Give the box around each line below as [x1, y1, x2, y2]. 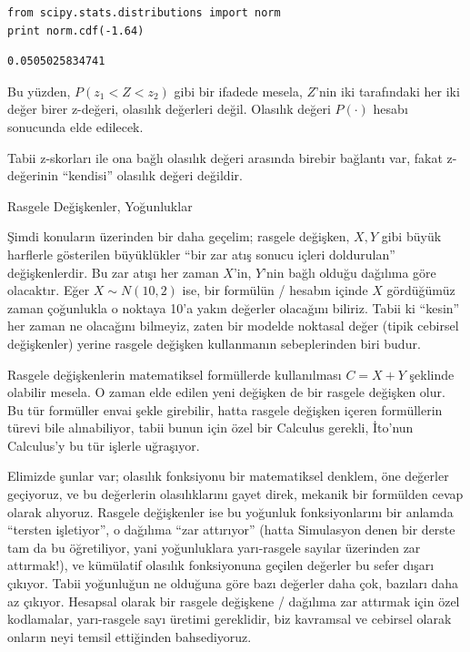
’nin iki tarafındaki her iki [315, 81, 460, 100]
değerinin [7, 166, 59, 185]
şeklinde [409, 364, 455, 383]
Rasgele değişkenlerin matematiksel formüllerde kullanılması [7, 364, 342, 383]
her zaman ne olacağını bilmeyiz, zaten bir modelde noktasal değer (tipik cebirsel [7, 316, 459, 335]
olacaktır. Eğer [7, 280, 90, 300]
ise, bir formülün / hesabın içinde [182, 280, 368, 300]
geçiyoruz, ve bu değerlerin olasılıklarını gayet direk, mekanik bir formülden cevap [7, 484, 464, 504]
